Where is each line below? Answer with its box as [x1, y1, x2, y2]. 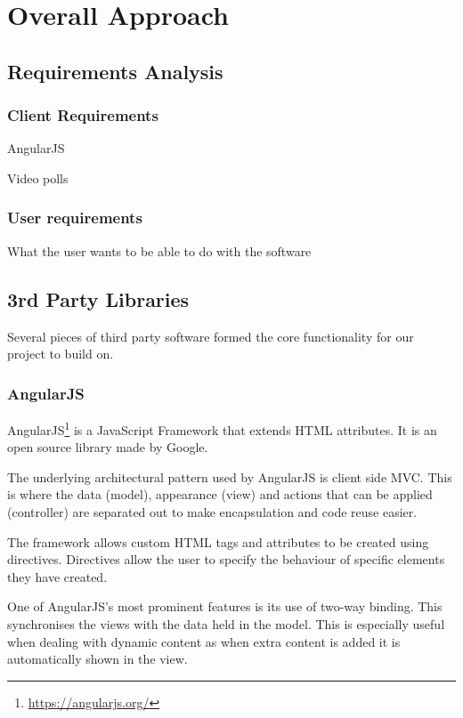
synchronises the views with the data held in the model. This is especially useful [7, 614, 445, 633]
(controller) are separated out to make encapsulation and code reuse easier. [7, 503, 418, 521]
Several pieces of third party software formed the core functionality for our [7, 327, 414, 345]
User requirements [7, 206, 142, 229]
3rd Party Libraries [7, 285, 190, 312]
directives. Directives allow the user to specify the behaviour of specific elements [7, 550, 445, 569]
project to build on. [7, 344, 114, 363]
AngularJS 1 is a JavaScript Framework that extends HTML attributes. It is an [7, 417, 437, 439]
